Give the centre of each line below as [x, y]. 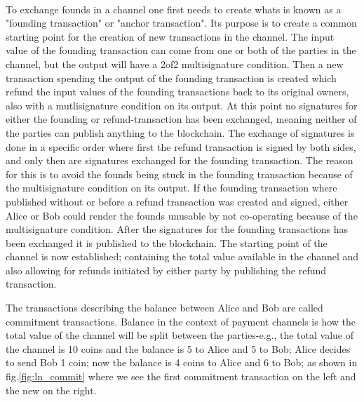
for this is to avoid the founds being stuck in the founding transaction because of [179, 174]
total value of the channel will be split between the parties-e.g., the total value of [180, 335]
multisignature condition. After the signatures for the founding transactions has [177, 229]
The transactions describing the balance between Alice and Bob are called [164, 308]
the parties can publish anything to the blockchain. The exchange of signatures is [180, 132]
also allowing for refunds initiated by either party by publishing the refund [166, 270]
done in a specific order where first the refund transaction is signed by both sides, [181, 146]
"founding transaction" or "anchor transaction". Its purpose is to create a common [181, 23]
